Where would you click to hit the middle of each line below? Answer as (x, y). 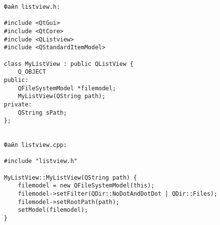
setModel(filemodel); (53, 210)
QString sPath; (42, 112)
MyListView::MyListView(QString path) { (71, 177)
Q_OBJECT (32, 72)
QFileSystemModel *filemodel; (67, 88)
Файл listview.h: (32, 7)
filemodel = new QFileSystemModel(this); (86, 186)
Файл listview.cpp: (35, 145)
